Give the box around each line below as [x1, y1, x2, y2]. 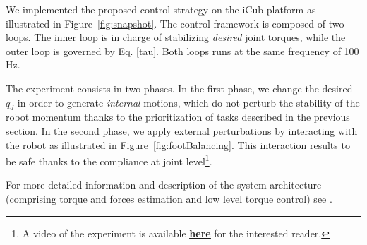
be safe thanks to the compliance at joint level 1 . [6, 152, 212, 168]
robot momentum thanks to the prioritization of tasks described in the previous [6, 109, 350, 124]
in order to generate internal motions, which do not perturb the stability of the [17, 95, 360, 109]
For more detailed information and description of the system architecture [6, 177, 322, 192]
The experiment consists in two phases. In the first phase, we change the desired [6, 80, 353, 95]
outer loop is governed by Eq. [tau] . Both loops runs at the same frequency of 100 [6, 43, 359, 58]
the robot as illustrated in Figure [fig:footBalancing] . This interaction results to [6, 137, 350, 152]
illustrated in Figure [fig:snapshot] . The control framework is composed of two [6, 16, 344, 30]
